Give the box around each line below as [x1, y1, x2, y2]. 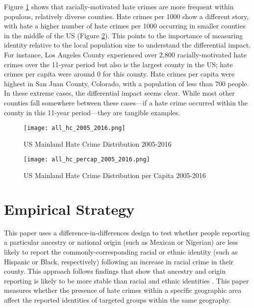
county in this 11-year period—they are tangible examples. [4, 107, 180, 117]
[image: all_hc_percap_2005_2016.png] [24, 156, 150, 163]
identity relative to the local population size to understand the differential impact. [4, 40, 251, 50]
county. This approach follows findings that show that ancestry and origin [4, 266, 226, 276]
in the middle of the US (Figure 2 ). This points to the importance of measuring [4, 30, 243, 40]
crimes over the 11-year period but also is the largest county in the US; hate [4, 59, 233, 69]
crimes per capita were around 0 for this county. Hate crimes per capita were [4, 69, 235, 79]
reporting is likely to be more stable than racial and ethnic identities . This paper [4, 275, 249, 285]
